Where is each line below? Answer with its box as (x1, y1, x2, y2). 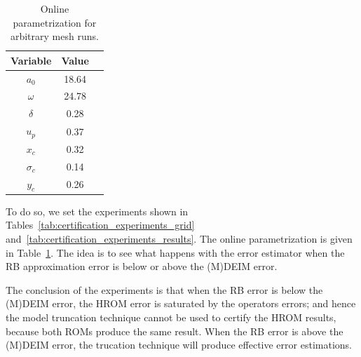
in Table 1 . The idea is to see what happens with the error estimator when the (6, 245, 345, 260)
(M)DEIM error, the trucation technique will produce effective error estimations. (6, 337, 352, 352)
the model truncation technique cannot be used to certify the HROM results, (6, 310, 336, 324)
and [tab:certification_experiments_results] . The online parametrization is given (6, 231, 353, 246)
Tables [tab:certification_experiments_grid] (6, 217, 195, 232)
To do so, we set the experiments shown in (6, 203, 189, 218)
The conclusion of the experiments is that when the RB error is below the (6, 282, 323, 297)
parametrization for (13, 15, 97, 29)
